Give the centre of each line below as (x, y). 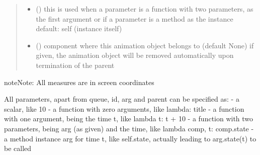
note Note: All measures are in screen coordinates (79, 82)
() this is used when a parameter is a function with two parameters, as (145, 9)
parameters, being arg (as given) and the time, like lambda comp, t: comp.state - (129, 128)
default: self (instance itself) (79, 28)
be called (18, 148)
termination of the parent (75, 65)
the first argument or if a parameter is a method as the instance (135, 18)
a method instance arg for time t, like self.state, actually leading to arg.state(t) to (130, 138)
